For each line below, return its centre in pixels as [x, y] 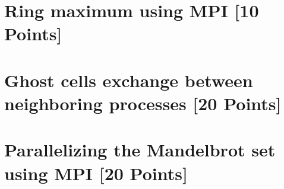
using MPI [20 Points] [96, 173]
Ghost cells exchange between [129, 80]
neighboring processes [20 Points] [143, 103]
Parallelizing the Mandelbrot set [140, 150]
